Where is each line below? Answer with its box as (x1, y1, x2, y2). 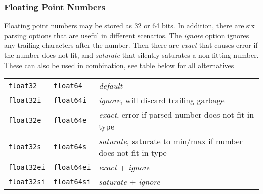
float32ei (8, 163, 46, 171)
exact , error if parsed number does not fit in (99, 109, 254, 121)
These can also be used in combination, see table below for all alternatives (4, 59, 234, 70)
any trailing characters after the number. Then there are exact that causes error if (4, 40, 258, 50)
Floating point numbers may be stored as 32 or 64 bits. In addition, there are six (4, 20, 255, 31)
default (99, 80, 122, 92)
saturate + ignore (99, 176, 160, 188)
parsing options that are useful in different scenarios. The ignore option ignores (4, 30, 249, 40)
